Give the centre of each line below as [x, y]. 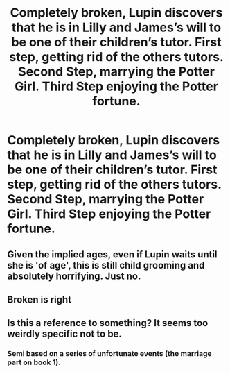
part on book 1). [34, 362]
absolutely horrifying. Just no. [74, 276]
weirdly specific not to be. [65, 334]
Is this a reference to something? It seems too [108, 323]
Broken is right [39, 299]
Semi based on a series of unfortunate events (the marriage [110, 354]
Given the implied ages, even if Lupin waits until [112, 254]
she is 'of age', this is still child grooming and [106, 265]
